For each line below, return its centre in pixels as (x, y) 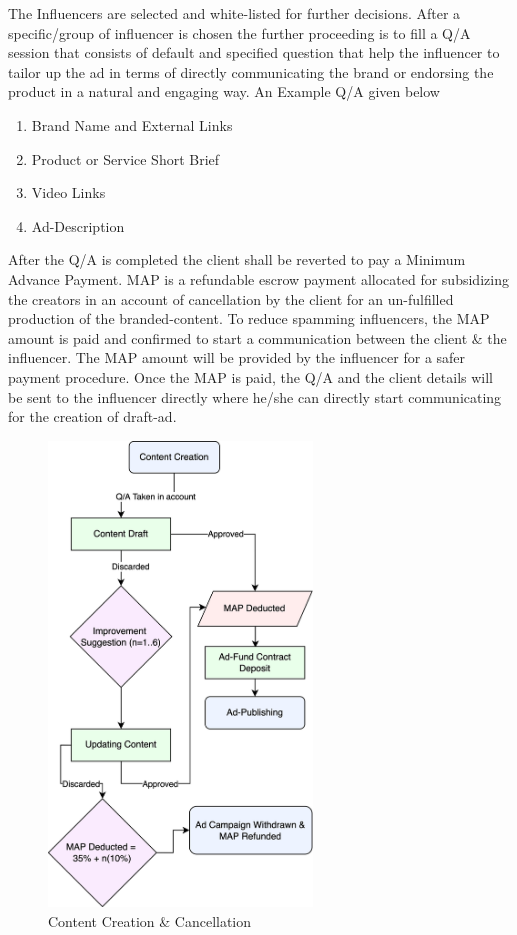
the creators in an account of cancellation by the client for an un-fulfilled (231, 298)
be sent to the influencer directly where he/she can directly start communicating (255, 396)
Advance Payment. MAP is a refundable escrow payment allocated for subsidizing (258, 278)
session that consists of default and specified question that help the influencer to (254, 52)
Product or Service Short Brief (125, 158)
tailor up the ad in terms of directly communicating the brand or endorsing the (251, 71)
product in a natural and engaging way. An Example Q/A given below (224, 91)
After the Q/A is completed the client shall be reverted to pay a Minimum (237, 259)
